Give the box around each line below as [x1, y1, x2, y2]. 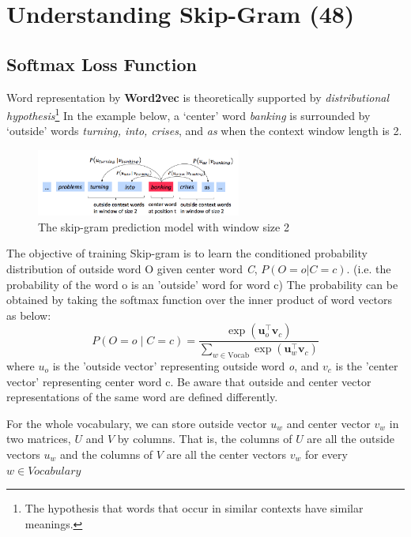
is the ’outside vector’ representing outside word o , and [52, 357, 319, 374]
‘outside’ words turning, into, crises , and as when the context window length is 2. [6, 122, 402, 139]
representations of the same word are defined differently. [6, 389, 278, 405]
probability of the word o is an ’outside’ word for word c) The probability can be [6, 276, 398, 292]
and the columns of [60, 445, 153, 462]
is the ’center [335, 357, 398, 374]
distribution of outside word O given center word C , [6, 260, 258, 276]
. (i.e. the [346, 260, 391, 276]
